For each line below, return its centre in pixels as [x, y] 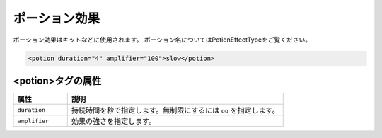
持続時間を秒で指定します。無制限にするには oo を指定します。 [175, 110]
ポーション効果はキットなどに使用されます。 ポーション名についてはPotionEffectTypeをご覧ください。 [162, 40]
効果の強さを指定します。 [114, 122]
